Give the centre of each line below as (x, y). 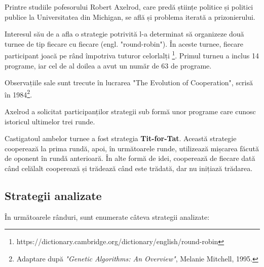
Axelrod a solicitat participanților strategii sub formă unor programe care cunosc (130, 111)
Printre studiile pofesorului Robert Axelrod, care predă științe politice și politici (129, 7)
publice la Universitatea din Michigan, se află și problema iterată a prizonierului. (130, 16)
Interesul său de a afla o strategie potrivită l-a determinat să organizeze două (124, 34)
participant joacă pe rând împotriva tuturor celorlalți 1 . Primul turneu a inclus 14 (132, 55)
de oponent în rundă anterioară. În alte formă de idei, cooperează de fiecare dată (130, 158)
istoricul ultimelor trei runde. (50, 121)
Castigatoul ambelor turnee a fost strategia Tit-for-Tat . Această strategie (121, 138)
